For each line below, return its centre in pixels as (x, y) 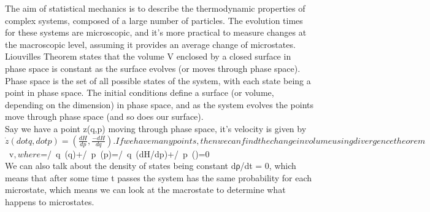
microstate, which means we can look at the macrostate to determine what (145, 190)
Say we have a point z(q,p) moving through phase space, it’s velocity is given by (156, 128)
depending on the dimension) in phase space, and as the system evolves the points (159, 104)
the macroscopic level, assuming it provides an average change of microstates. (150, 44)
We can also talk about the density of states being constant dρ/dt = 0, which (151, 166)
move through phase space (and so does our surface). (104, 116)
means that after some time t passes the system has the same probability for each (159, 177)
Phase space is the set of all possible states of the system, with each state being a (158, 80)
